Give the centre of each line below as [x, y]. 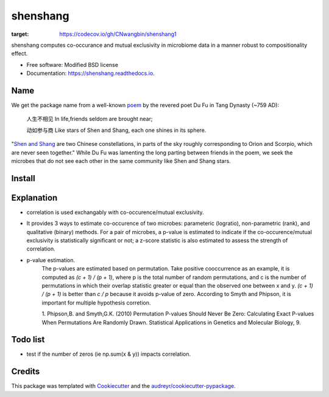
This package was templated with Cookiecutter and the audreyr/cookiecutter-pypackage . [123, 386]
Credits [26, 372]
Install [23, 178]
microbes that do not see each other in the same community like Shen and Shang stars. [121, 161]
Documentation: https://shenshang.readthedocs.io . [90, 74]
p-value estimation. [51, 260]
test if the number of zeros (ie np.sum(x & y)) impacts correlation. [109, 354]
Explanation [34, 198]
